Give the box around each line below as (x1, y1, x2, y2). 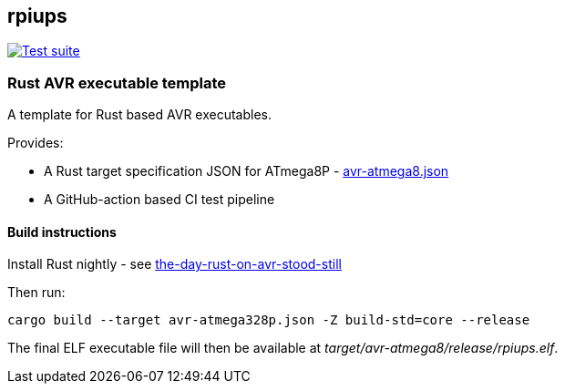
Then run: (7, 284, 66, 301)
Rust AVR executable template (7, 73, 227, 92)
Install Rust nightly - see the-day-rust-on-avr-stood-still (7, 256, 342, 273)
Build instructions (7, 223, 117, 240)
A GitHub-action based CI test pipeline (44, 191, 275, 208)
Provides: (7, 135, 64, 151)
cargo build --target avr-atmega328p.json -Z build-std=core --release (7, 313, 530, 328)
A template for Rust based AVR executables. (7, 107, 272, 123)
